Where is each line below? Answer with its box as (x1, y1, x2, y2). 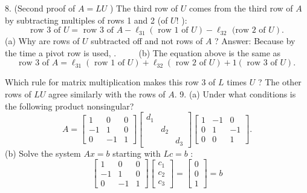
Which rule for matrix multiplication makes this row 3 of (5, 76, 216, 88)
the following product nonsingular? (5, 99, 134, 112)
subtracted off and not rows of (91, 34, 203, 47)
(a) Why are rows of (5, 34, 80, 47)
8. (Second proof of (5, 2, 76, 14)
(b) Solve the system (5, 146, 81, 159)
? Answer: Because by (215, 34, 296, 47)
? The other (257, 76, 302, 88)
